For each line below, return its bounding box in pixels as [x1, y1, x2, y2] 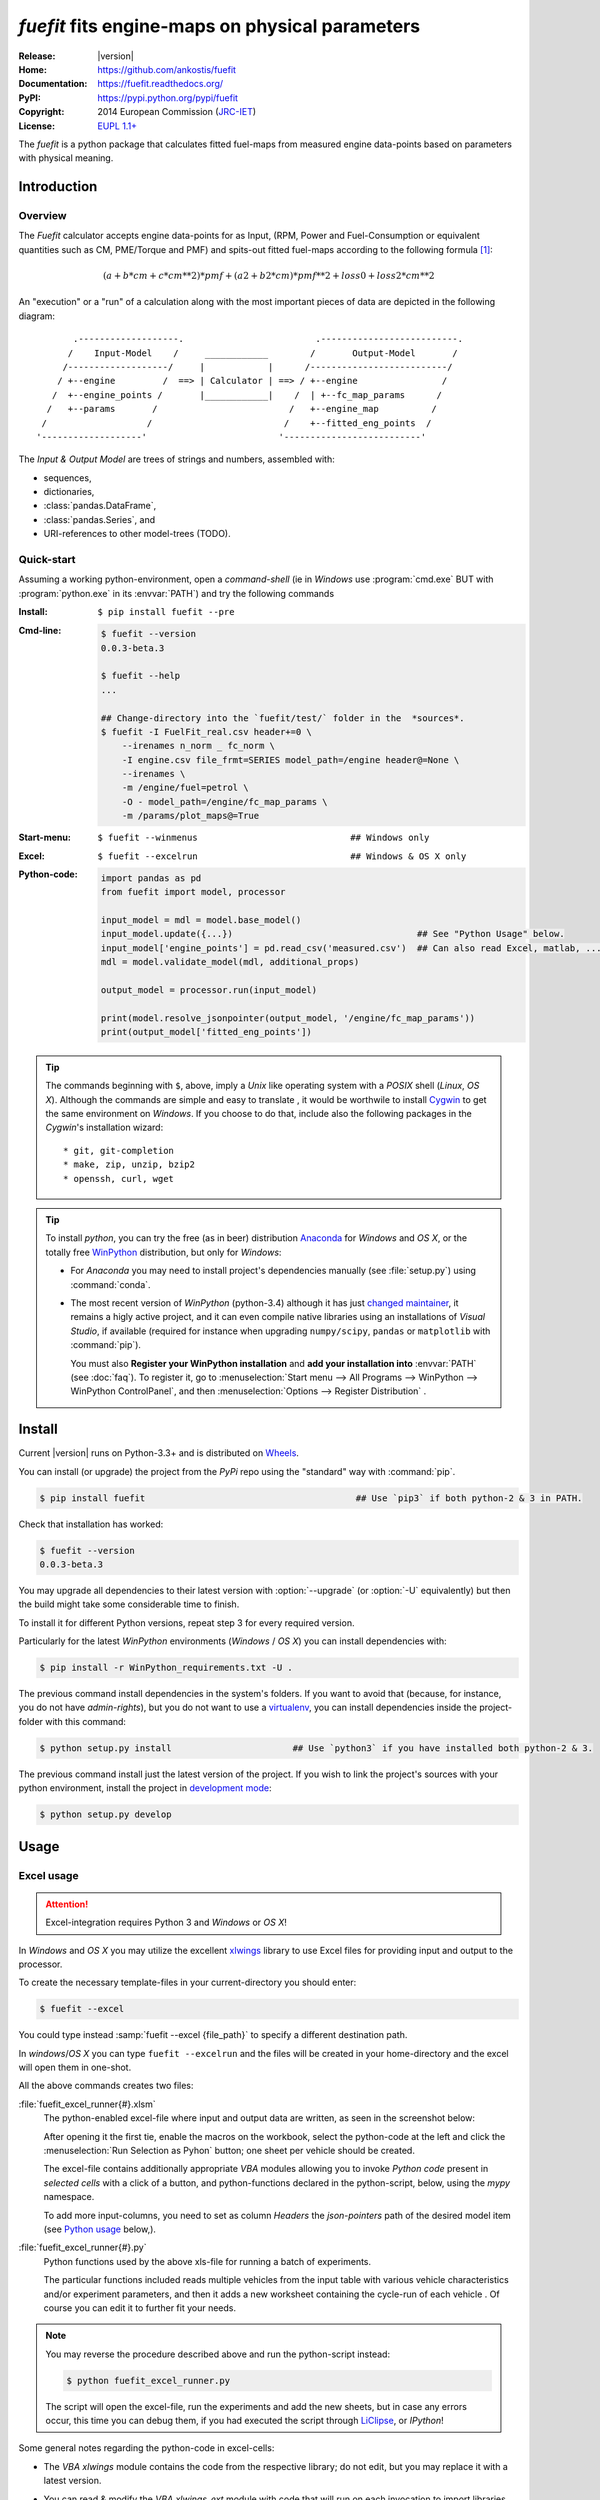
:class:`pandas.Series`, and [43, 513, 156, 525]
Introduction [18, 178, 98, 195]
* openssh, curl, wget [63, 1173, 175, 1184]
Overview [18, 209, 67, 223]
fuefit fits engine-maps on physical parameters [18, 15, 420, 37]
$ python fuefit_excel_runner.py [66, 2375, 230, 2386]
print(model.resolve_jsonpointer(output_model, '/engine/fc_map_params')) [100, 1012, 476, 1024]
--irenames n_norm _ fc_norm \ [121, 740, 275, 752]
